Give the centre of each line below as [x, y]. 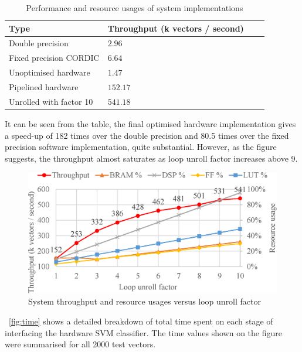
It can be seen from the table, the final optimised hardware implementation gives [150, 123]
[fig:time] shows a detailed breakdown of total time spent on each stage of [141, 321]
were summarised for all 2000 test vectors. [80, 344]
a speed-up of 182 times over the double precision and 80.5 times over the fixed [147, 135]
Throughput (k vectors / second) [176, 28]
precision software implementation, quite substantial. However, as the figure [141, 147]
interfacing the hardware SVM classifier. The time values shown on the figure [143, 332]
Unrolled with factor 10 [51, 101]
